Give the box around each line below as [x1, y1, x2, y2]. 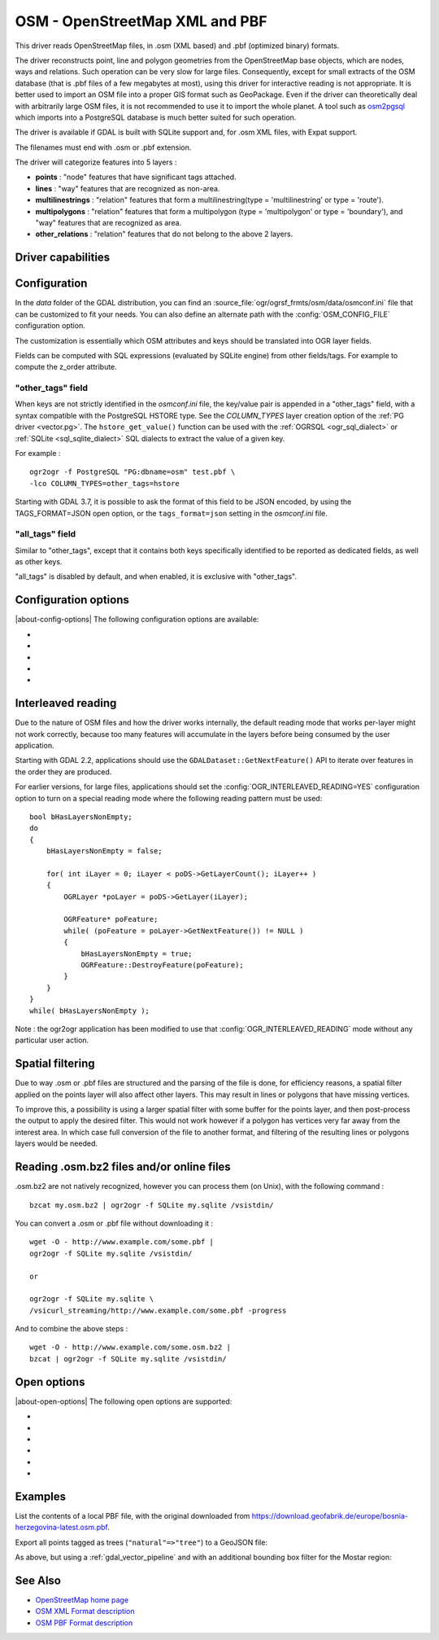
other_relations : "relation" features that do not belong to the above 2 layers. [35, 229, 293, 239]
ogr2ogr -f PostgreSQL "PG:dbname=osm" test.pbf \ [29, 467, 236, 476]
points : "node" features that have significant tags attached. [35, 172, 237, 182]
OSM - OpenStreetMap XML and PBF [15, 12, 267, 30]
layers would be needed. [15, 1138, 98, 1148]
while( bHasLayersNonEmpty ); [29, 1006, 150, 1015]
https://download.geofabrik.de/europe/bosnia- [251, 1511, 408, 1520]
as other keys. [15, 557, 63, 567]
